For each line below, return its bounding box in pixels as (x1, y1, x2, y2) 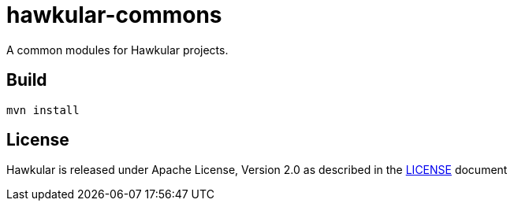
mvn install (6, 103, 80, 116)
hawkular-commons (6, 2, 222, 28)
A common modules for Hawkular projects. (6, 43, 229, 57)
